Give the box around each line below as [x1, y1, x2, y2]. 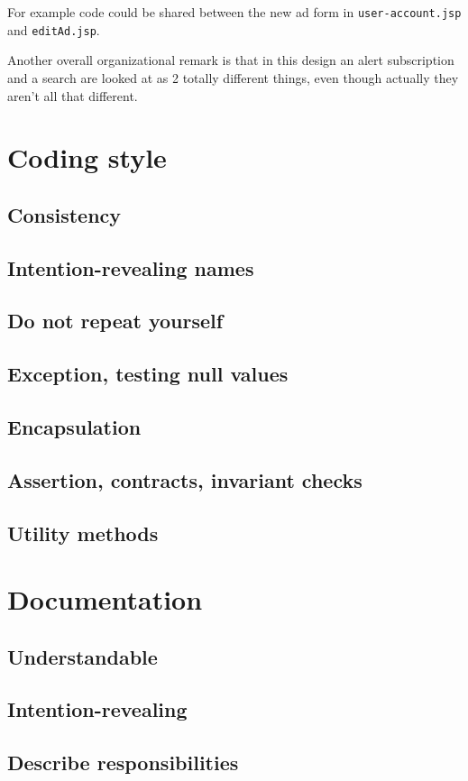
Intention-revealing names [7, 253, 254, 281]
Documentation [7, 581, 203, 618]
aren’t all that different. [7, 86, 138, 105]
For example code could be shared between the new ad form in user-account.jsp [7, 3, 462, 21]
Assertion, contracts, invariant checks [7, 465, 362, 493]
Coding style [7, 139, 167, 176]
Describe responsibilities [7, 749, 239, 776]
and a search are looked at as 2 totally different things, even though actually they [7, 68, 459, 87]
